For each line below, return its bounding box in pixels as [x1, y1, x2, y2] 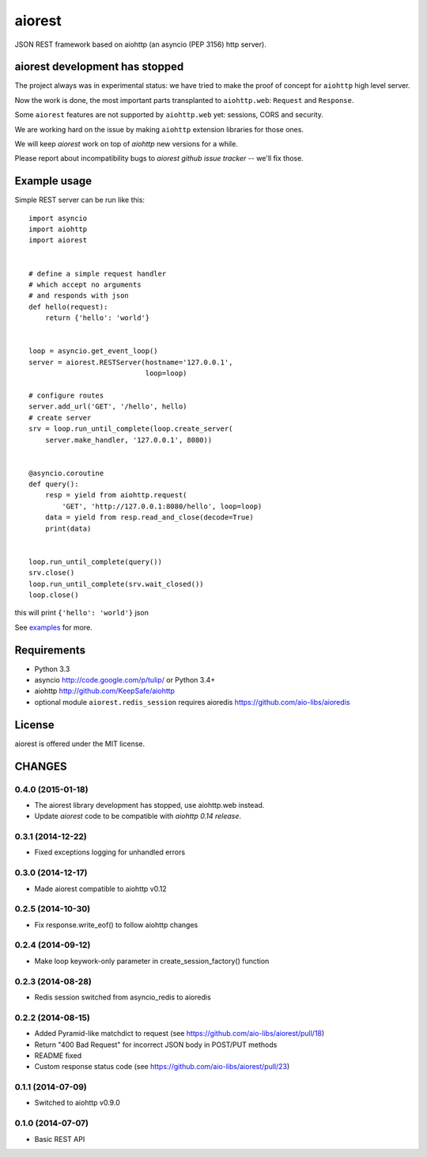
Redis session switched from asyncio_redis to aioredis [34, 992, 211, 1002]
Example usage [14, 174, 93, 188]
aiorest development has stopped [14, 60, 184, 74]
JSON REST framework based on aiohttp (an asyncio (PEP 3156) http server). [14, 40, 266, 49]
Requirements [14, 643, 86, 657]
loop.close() [28, 590, 79, 599]
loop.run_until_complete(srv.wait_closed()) [28, 579, 205, 588]
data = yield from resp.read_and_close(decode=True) [44, 513, 255, 522]
